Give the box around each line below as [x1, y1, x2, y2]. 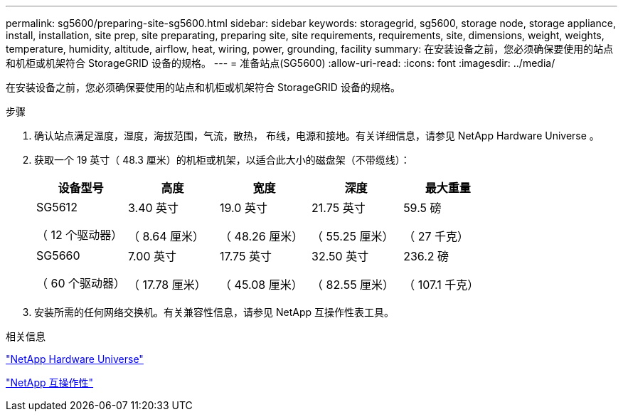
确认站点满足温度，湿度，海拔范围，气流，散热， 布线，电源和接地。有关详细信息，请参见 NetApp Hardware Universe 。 [34, 130, 600, 142]
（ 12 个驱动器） [36, 228, 123, 242]
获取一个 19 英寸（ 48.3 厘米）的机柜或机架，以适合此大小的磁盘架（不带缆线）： [34, 154, 410, 166]
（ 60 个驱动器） [36, 276, 126, 290]
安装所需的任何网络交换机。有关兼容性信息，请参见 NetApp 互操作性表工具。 [34, 306, 394, 318]
